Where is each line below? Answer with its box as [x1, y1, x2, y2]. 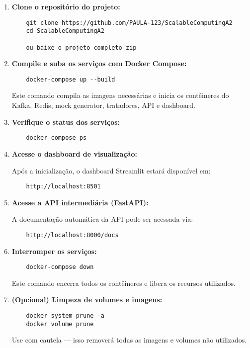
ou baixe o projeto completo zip [26, 44, 137, 51]
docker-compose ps [26, 134, 87, 142]
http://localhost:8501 [26, 183, 101, 190]
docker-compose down [26, 263, 94, 271]
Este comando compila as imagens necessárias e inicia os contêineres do [11, 90, 229, 100]
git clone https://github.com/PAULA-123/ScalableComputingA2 [26, 19, 233, 26]
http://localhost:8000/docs [26, 231, 119, 239]
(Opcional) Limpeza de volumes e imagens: [11, 294, 163, 305]
